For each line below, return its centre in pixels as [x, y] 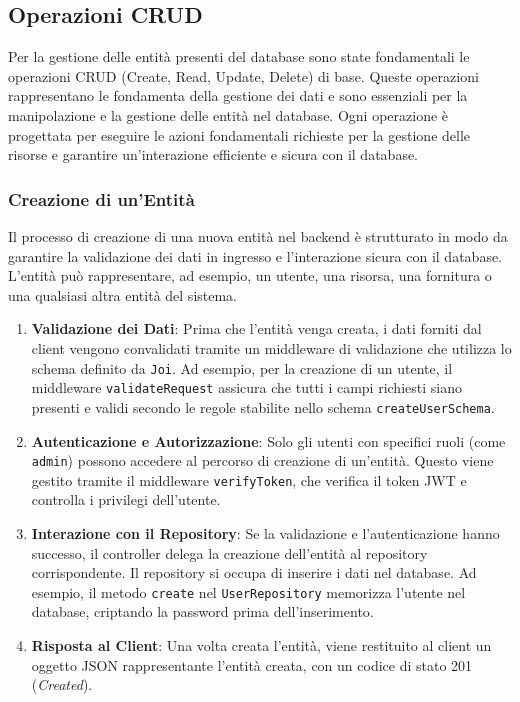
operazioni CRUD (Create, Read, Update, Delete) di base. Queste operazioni [243, 75]
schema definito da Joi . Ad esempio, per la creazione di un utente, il [242, 367]
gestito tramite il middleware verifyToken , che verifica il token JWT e [249, 479]
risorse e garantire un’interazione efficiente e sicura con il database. [213, 154]
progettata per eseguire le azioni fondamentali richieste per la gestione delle [239, 134]
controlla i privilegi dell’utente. [126, 499]
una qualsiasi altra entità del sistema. [123, 294]
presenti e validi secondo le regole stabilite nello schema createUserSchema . [263, 406]
